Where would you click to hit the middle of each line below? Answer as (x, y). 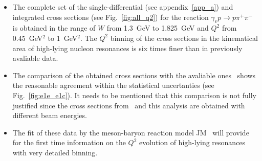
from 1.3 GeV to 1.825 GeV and (158, 28)
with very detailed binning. (55, 152)
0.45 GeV (28, 38)
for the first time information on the (69, 142)
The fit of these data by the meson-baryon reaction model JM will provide (131, 132)
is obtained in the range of (54, 28)
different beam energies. (50, 115)
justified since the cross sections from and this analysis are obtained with (129, 105)
